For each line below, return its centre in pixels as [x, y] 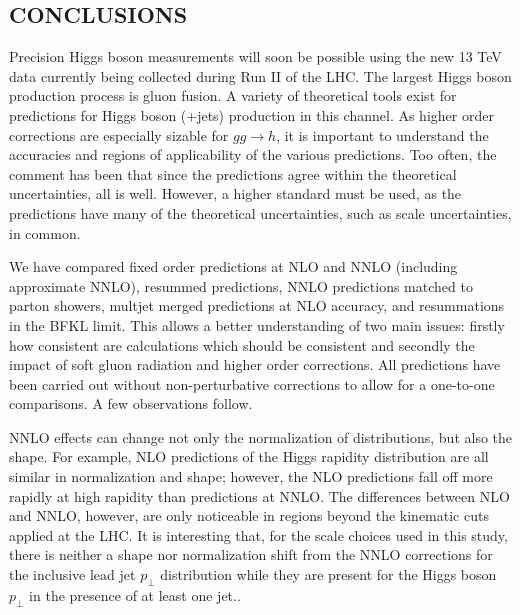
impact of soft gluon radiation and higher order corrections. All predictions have [255, 364]
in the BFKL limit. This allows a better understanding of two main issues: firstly [257, 324]
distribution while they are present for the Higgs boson [328, 574]
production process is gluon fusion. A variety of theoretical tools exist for [233, 95]
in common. [45, 232]
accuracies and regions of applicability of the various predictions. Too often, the [253, 154]
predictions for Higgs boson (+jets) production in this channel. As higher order [251, 114]
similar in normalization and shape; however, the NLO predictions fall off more [251, 476]
